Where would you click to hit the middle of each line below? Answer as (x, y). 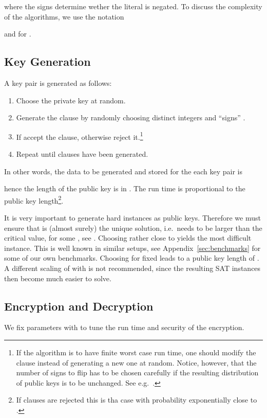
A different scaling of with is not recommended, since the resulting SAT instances (132, 268)
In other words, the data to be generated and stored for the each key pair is (123, 171)
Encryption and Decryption (79, 306)
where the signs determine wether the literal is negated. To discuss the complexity (133, 6)
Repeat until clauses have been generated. (82, 154)
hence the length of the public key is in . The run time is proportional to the (125, 188)
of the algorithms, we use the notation (64, 16)
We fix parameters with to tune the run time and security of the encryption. (124, 327)
